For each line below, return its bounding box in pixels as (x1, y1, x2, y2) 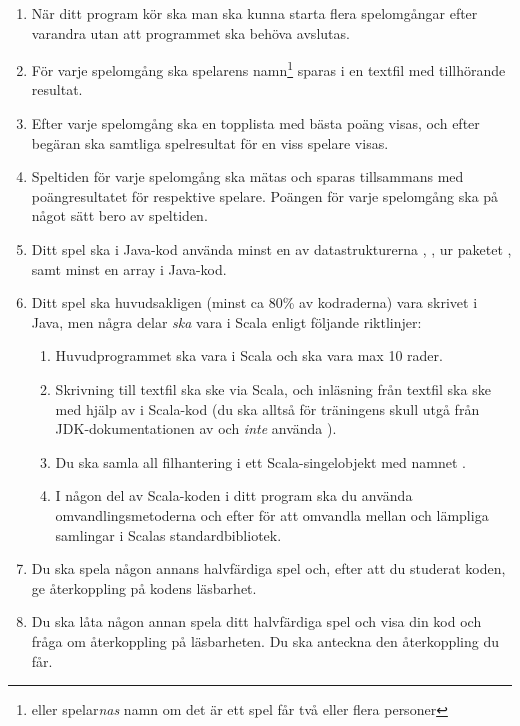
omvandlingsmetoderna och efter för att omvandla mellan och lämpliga (55, 504, 489, 525)
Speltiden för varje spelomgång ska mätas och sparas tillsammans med (31, 166, 464, 187)
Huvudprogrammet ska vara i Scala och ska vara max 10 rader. (55, 345, 443, 366)
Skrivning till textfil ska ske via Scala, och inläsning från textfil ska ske (55, 378, 491, 399)
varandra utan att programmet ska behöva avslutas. (31, 22, 350, 43)
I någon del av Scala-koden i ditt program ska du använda (55, 485, 413, 506)
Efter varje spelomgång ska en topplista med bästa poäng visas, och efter (31, 113, 480, 134)
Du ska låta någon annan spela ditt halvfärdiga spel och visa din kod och (31, 611, 482, 632)
